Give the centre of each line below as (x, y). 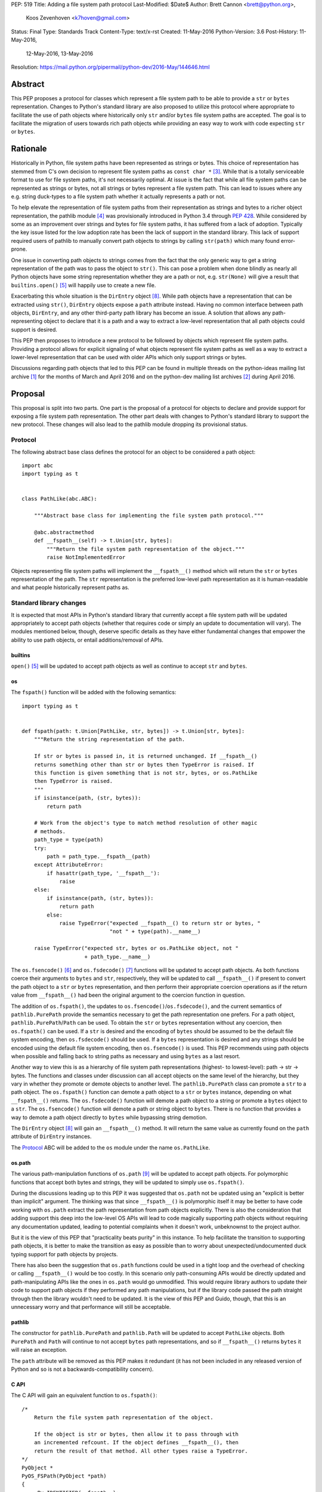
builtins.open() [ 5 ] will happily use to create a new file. (83, 285)
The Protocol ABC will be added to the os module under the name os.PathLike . (111, 1147)
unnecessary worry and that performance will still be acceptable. (91, 1307)
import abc (38, 465)
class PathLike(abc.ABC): (60, 499)
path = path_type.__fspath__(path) (99, 856)
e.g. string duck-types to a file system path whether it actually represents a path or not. (118, 196)
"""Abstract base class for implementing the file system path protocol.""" (149, 516)
